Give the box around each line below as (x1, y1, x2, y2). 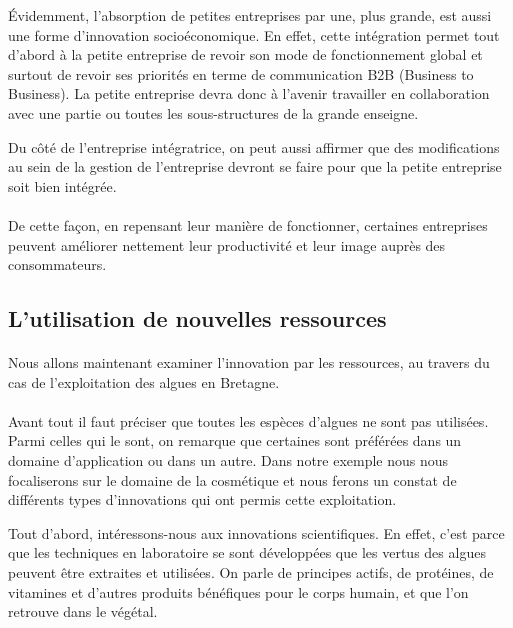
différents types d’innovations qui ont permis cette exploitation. (8, 489, 397, 510)
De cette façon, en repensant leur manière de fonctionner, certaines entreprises (8, 214, 488, 235)
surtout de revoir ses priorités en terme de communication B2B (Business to (8, 63, 474, 84)
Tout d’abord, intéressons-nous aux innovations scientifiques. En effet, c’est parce (8, 522, 505, 543)
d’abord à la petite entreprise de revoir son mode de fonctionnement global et (8, 44, 483, 65)
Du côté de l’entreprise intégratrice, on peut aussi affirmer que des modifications (8, 136, 500, 157)
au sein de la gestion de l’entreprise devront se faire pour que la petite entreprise (8, 156, 502, 177)
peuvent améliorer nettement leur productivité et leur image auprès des (8, 234, 446, 255)
